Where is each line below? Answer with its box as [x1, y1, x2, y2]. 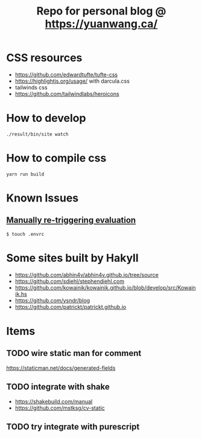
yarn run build [6, 171, 45, 177]
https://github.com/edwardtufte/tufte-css [14, 71, 118, 78]
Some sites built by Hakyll [6, 252, 139, 265]
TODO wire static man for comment [6, 348, 142, 358]
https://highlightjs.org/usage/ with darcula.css [14, 77, 130, 84]
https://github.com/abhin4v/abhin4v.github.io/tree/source [14, 271, 159, 278]
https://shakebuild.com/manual [14, 398, 93, 405]
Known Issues [6, 191, 79, 205]
